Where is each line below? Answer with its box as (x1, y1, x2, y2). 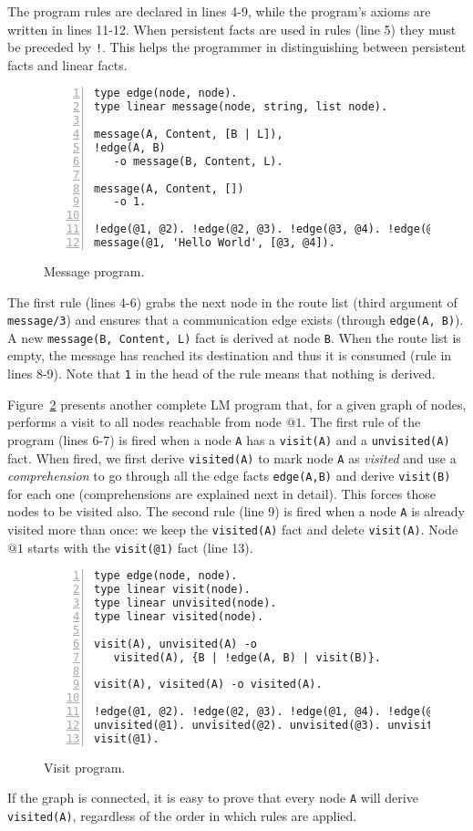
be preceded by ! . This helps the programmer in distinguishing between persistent (7, 37, 467, 57)
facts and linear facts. (7, 55, 128, 74)
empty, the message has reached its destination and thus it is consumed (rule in (7, 346, 452, 365)
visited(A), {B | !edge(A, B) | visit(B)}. (113, 650, 381, 664)
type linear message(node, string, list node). (94, 100, 388, 114)
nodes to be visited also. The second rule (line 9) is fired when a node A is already (7, 502, 466, 521)
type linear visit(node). (94, 583, 251, 597)
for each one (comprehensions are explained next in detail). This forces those (7, 483, 436, 503)
